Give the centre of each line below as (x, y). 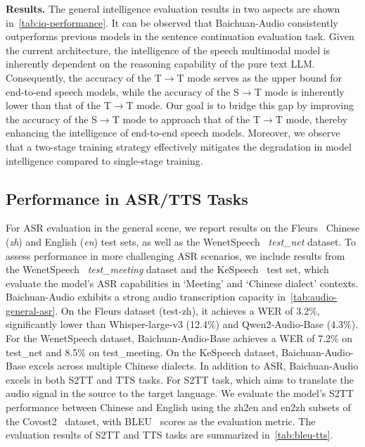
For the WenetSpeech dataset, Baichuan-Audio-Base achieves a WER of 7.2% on (179, 338)
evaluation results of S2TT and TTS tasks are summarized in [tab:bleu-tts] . (169, 435)
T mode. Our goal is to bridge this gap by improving (240, 105)
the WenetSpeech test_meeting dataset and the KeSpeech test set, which (167, 269)
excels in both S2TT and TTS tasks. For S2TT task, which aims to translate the (180, 379)
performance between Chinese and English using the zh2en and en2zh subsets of (178, 407)
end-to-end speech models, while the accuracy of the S (122, 91)
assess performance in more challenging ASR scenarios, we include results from (175, 255)
